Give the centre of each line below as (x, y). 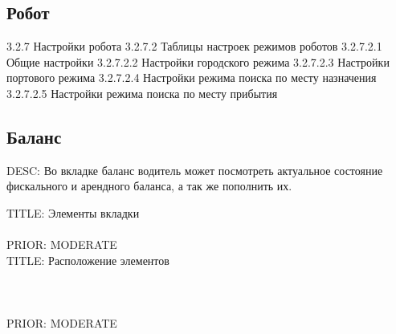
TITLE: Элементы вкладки (73, 212)
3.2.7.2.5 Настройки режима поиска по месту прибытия (142, 93)
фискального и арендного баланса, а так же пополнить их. (149, 186)
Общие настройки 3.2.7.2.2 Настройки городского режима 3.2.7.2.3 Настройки (198, 61)
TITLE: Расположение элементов (88, 260)
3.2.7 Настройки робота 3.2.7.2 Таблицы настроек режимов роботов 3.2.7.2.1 (194, 46)
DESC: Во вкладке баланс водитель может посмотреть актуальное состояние (195, 170)
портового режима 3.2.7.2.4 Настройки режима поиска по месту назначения (192, 77)
